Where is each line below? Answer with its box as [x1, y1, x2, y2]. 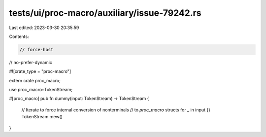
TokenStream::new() [21, 114, 63, 120]
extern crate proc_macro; [9, 77, 61, 83]
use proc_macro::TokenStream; [9, 87, 73, 93]
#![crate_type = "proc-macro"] [9, 68, 71, 74]
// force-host [19, 47, 54, 52]
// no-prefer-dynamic [9, 59, 53, 65]
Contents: [9, 34, 29, 39]
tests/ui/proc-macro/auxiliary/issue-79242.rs [9, 7, 201, 18]
